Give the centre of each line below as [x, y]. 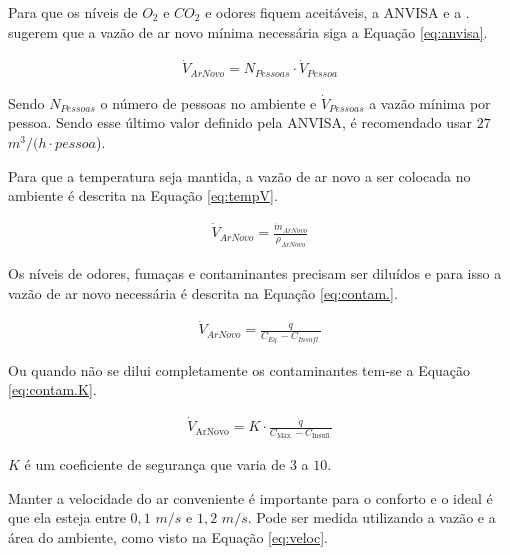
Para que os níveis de [73, 12]
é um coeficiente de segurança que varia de [155, 464]
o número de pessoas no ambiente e [208, 102]
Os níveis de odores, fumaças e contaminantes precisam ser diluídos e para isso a [255, 272]
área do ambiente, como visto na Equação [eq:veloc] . [168, 537]
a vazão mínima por [430, 102]
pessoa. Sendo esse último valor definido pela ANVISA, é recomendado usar [240, 122]
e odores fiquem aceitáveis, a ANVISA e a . [337, 12]
